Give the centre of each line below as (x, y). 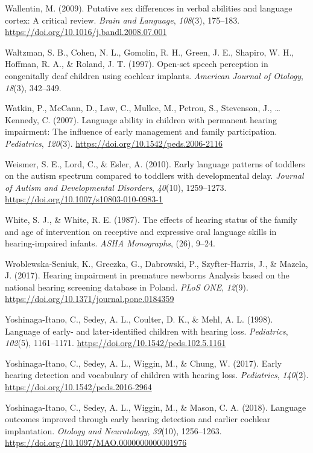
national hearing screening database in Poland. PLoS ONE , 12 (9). (127, 287)
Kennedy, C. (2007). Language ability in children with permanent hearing (141, 119)
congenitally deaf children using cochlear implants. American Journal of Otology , (154, 75)
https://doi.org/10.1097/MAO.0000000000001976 (96, 442)
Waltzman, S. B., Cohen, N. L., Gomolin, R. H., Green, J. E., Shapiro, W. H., (150, 52)
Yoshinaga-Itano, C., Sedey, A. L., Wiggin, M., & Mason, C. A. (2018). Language (156, 407)
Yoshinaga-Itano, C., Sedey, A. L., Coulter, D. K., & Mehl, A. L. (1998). (139, 319)
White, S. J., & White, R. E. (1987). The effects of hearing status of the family (151, 219)
